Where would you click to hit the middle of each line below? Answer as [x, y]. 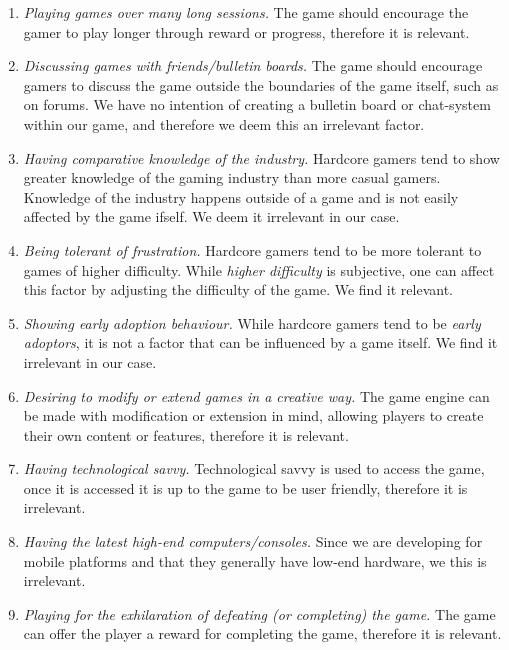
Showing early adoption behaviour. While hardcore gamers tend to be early [252, 322]
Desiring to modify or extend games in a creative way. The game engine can [256, 395]
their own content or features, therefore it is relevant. [186, 434]
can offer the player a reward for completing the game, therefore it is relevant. [262, 633]
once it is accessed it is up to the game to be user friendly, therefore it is [245, 487]
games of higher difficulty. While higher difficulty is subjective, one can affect [259, 269]
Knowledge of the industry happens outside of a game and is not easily [241, 196]
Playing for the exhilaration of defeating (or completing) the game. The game [259, 613]
